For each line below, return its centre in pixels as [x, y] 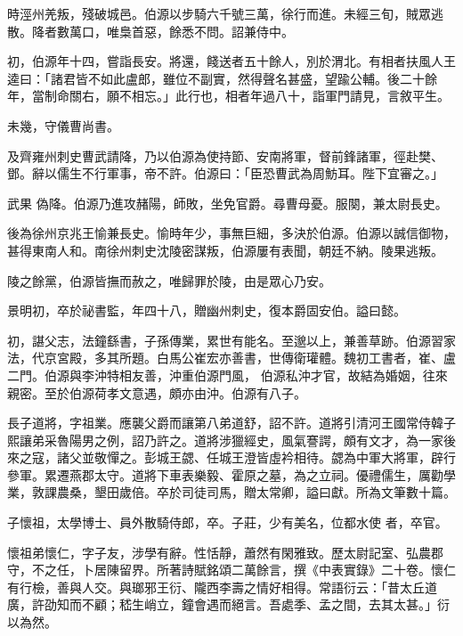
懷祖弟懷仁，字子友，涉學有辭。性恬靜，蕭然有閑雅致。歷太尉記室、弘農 [219, 552]
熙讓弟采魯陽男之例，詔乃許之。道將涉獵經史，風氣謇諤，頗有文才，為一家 [225, 440]
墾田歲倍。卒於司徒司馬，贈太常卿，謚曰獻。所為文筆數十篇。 [275, 492]
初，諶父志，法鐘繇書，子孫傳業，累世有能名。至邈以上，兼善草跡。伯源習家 [231, 340]
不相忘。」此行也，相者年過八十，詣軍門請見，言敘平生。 [284, 96]
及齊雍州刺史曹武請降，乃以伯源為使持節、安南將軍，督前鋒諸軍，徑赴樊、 [225, 155]
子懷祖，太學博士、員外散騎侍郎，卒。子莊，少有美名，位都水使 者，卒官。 [227, 522]
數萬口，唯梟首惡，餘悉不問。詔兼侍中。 [175, 31]
